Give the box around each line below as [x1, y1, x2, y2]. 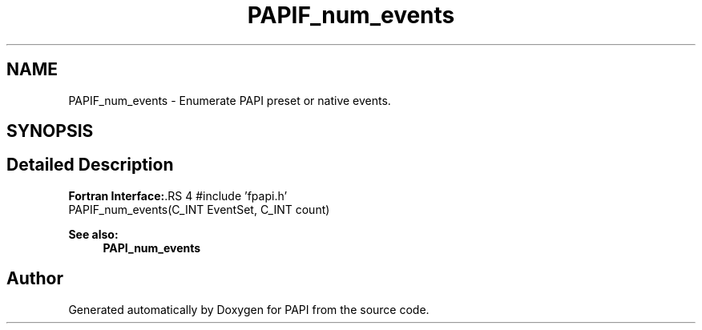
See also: [68, 227, 119, 241]
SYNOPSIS [6, 121, 94, 142]
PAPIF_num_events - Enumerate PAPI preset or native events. [68, 93, 391, 107]
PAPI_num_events [103, 240, 201, 255]
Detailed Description [6, 155, 174, 175]
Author [6, 268, 63, 289]
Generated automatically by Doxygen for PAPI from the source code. [68, 302, 430, 316]
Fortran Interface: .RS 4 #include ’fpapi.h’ [68, 188, 288, 203]
